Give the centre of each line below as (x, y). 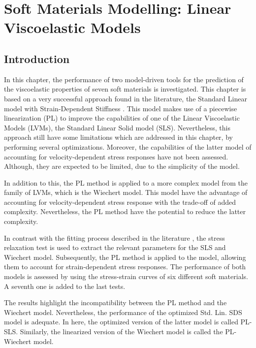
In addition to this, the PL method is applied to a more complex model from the (126, 182)
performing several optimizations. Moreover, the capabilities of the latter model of (128, 146)
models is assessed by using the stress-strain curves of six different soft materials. (126, 276)
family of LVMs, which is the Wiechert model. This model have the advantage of (126, 192)
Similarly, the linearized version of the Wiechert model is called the (121, 332)
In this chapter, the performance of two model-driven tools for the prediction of (124, 79)
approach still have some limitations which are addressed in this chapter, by (118, 137)
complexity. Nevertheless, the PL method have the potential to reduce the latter (125, 211)
